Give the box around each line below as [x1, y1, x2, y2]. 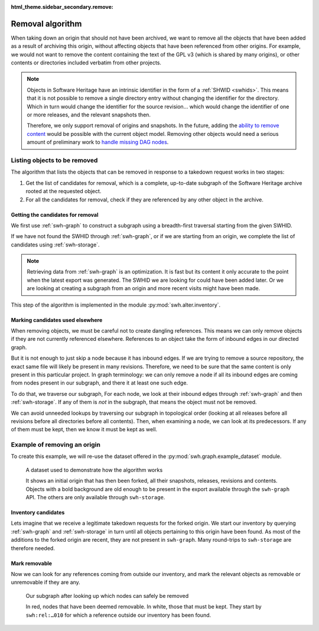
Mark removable [11, 560, 53, 567]
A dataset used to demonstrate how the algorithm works [25, 466, 163, 473]
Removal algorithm [11, 18, 82, 29]
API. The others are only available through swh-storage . [25, 494, 165, 501]
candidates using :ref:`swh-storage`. [11, 241, 100, 248]
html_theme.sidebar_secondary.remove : [11, 4, 113, 10]
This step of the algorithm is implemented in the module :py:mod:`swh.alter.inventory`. [11, 301, 221, 308]
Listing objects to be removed [11, 156, 98, 164]
